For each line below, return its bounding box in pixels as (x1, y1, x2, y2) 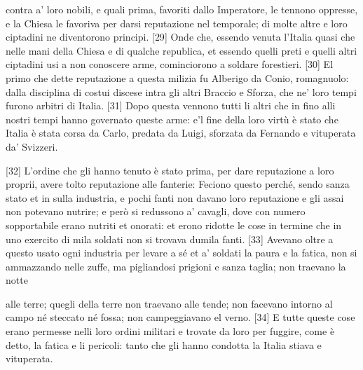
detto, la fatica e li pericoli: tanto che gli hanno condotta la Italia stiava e (6, 337, 322, 352)
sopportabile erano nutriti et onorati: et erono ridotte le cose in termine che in (6, 217, 342, 232)
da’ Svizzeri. (6, 139, 58, 153)
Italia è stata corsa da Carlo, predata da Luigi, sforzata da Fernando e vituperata (6, 125, 356, 140)
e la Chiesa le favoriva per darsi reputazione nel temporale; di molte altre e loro (6, 15, 348, 30)
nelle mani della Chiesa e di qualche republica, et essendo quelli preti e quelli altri (6, 43, 357, 57)
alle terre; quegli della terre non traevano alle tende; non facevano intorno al (6, 296, 333, 310)
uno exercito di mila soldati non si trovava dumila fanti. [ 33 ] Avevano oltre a (6, 231, 334, 246)
